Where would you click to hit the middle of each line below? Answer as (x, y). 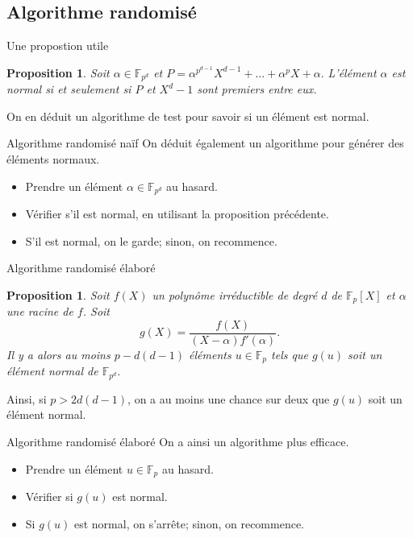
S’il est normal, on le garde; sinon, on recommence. (151, 240)
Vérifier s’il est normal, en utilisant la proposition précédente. (177, 214)
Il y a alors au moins (58, 354)
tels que (290, 354)
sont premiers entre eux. (257, 89)
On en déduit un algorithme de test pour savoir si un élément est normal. (188, 116)
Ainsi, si (27, 398)
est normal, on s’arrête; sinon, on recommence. (189, 523)
